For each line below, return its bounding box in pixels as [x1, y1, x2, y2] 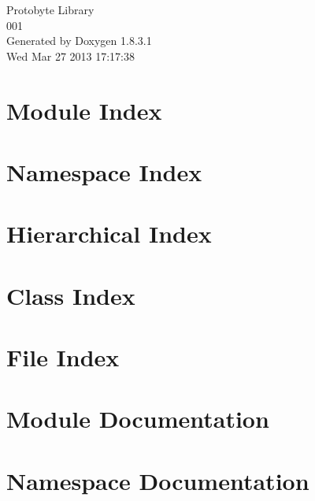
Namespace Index [6, 155, 202, 187]
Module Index [6, 94, 162, 126]
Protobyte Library [6, 2, 94, 17]
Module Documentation [6, 403, 269, 435]
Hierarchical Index [6, 217, 212, 250]
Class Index [6, 279, 135, 311]
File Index [6, 341, 120, 373]
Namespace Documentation [6, 464, 309, 496]
